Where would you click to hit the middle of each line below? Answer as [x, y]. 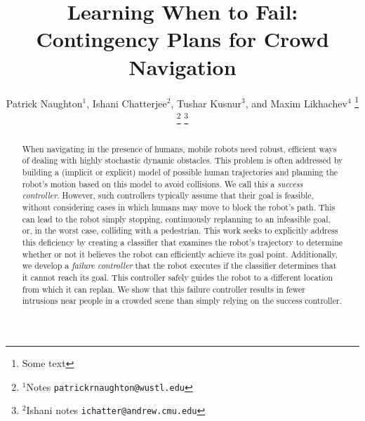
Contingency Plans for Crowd [182, 39]
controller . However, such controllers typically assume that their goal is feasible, [168, 195]
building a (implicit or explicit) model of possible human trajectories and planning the [180, 172]
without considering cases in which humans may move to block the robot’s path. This [179, 207]
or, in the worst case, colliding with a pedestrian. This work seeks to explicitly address [180, 230]
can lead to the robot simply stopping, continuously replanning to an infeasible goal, [176, 219]
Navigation [182, 66]
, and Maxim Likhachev [296, 103]
